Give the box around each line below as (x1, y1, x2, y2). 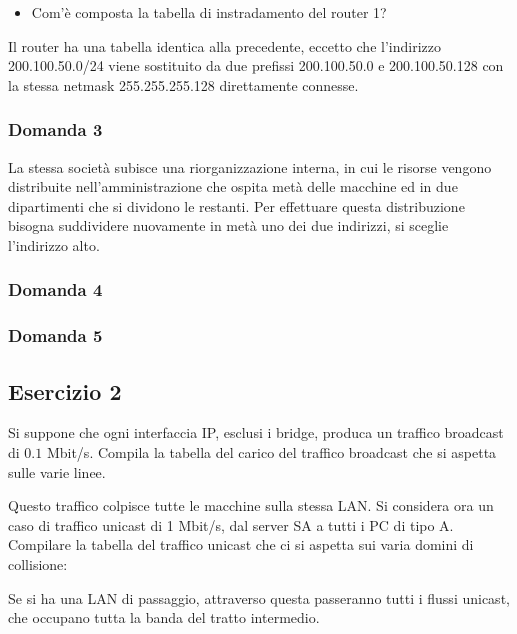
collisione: (8, 554, 68, 575)
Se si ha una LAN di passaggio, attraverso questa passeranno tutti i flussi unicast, (8, 587, 510, 608)
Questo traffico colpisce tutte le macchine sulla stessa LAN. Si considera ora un (8, 495, 494, 516)
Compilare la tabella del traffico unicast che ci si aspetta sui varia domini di (8, 534, 474, 555)
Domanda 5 (8, 323, 103, 348)
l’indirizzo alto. (8, 234, 100, 255)
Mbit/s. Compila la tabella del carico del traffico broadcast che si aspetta (46, 442, 497, 463)
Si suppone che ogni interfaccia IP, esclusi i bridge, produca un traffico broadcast (8, 422, 504, 443)
